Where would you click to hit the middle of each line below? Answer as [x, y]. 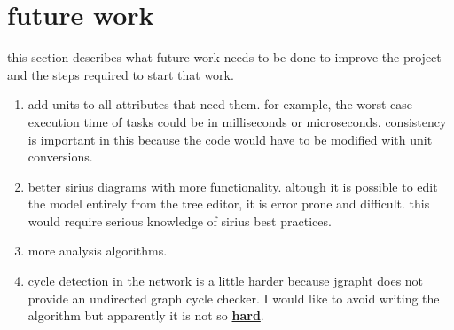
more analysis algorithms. [98, 251]
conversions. [60, 157]
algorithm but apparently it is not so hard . [146, 315]
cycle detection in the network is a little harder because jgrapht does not [226, 281]
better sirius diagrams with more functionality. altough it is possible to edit [233, 186]
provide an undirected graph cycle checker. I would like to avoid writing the [234, 298]
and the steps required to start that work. [121, 74]
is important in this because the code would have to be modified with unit [230, 139]
